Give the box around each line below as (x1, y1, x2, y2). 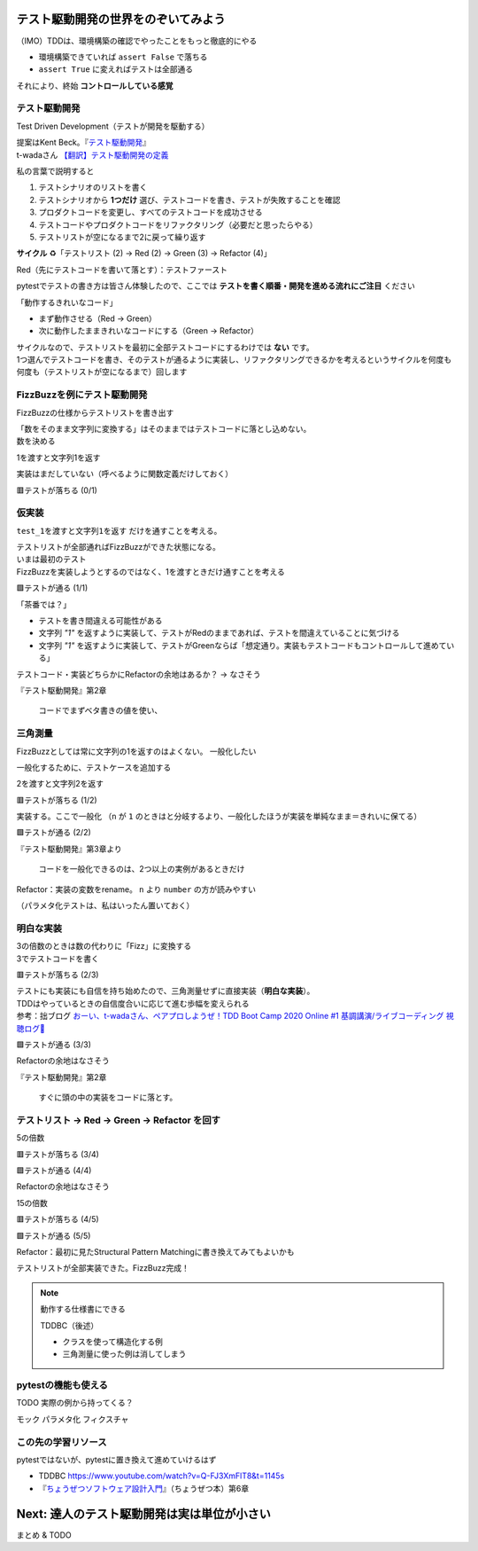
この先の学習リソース (16, 1436, 107, 1448)
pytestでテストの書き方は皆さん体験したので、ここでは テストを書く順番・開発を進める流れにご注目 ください (16, 280, 415, 292)
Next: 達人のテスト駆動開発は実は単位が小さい (16, 1506, 272, 1521)
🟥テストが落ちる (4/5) (16, 1214, 99, 1225)
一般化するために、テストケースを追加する (16, 762, 172, 772)
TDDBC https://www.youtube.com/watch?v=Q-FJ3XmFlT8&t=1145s (38, 1470, 285, 1481)
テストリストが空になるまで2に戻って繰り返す (38, 231, 206, 242)
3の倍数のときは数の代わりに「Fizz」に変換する (16, 941, 192, 952)
